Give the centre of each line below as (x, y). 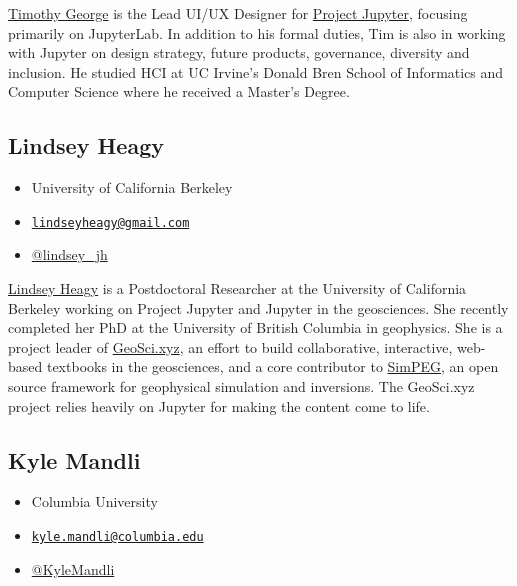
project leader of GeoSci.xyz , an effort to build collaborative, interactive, (230, 346)
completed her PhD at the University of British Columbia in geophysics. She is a (255, 327)
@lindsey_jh (69, 254)
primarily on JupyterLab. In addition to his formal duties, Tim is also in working (257, 32)
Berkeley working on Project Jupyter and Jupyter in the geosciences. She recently (258, 307)
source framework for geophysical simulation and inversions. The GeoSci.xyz (241, 385)
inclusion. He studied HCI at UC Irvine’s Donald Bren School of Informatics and (256, 71)
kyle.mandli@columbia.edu (117, 536)
